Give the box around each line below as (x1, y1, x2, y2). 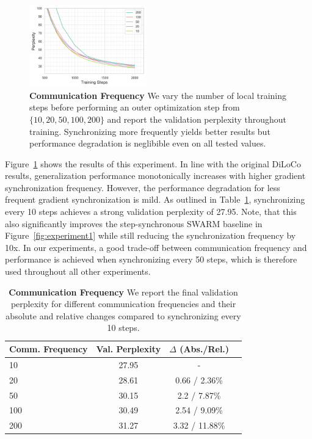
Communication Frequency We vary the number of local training (29, 89, 287, 101)
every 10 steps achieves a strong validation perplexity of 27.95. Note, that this (5, 205, 297, 218)
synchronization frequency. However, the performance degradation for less (5, 181, 280, 194)
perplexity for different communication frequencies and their (10, 297, 236, 310)
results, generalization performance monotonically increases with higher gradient (5, 169, 306, 182)
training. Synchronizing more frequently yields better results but (29, 125, 270, 137)
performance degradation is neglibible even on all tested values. (29, 137, 266, 150)
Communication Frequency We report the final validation (9, 285, 238, 298)
